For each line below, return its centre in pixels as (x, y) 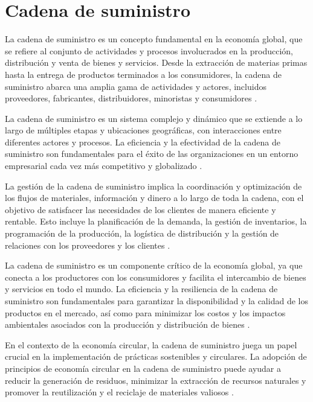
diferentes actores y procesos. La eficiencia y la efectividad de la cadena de (143, 142)
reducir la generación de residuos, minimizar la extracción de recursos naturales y (156, 380)
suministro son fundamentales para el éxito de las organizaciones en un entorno (152, 154)
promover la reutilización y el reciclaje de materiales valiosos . (119, 392)
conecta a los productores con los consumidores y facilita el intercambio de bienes (156, 277)
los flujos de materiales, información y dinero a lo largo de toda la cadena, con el (154, 198)
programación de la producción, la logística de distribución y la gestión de (142, 233)
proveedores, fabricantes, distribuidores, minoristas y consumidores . (131, 98)
